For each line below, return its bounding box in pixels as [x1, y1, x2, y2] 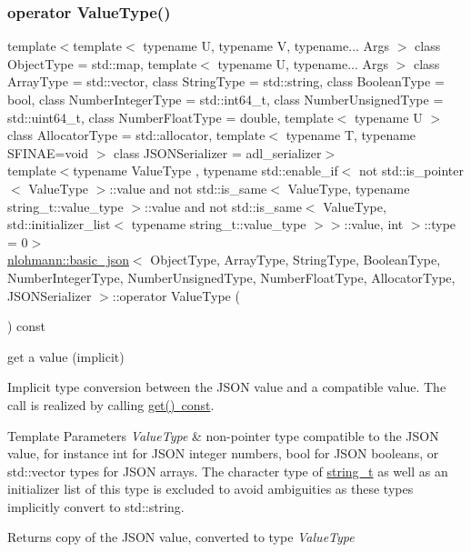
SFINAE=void [7, 143, 89, 162]
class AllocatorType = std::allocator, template [7, 125, 266, 145]
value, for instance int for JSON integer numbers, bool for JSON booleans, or [7, 444, 439, 463]
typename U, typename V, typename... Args [143, 36, 390, 55]
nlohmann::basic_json [7, 250, 129, 269]
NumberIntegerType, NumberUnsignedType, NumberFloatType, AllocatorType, [7, 267, 456, 286]
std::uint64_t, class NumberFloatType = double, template [7, 107, 334, 126]
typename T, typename [286, 125, 416, 145]
